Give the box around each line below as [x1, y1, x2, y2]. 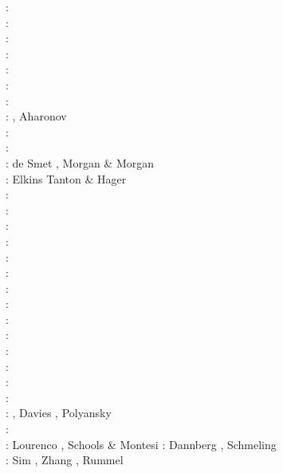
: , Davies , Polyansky [6, 404, 112, 421]
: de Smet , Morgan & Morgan [6, 154, 154, 171]
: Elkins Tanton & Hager [6, 170, 127, 187]
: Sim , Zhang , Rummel [6, 451, 124, 468]
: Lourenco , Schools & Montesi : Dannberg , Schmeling [6, 436, 277, 452]
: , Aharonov [6, 108, 67, 124]
